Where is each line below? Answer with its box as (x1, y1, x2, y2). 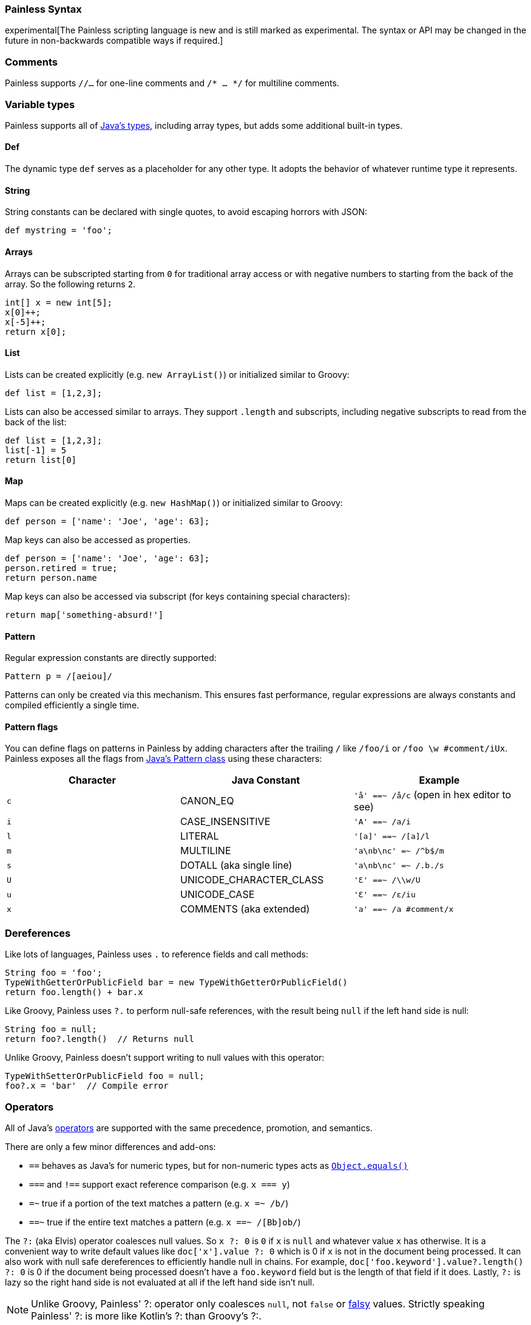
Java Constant (231, 774, 300, 787)
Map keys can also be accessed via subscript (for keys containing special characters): (5, 591, 350, 601)
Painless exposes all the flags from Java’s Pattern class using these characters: (5, 753, 322, 764)
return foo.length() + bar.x (5, 987, 143, 998)
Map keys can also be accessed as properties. (5, 534, 191, 545)
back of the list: (5, 416, 67, 427)
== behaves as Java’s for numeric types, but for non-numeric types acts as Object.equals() (29, 1160, 408, 1171)
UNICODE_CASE (180, 888, 255, 901)
